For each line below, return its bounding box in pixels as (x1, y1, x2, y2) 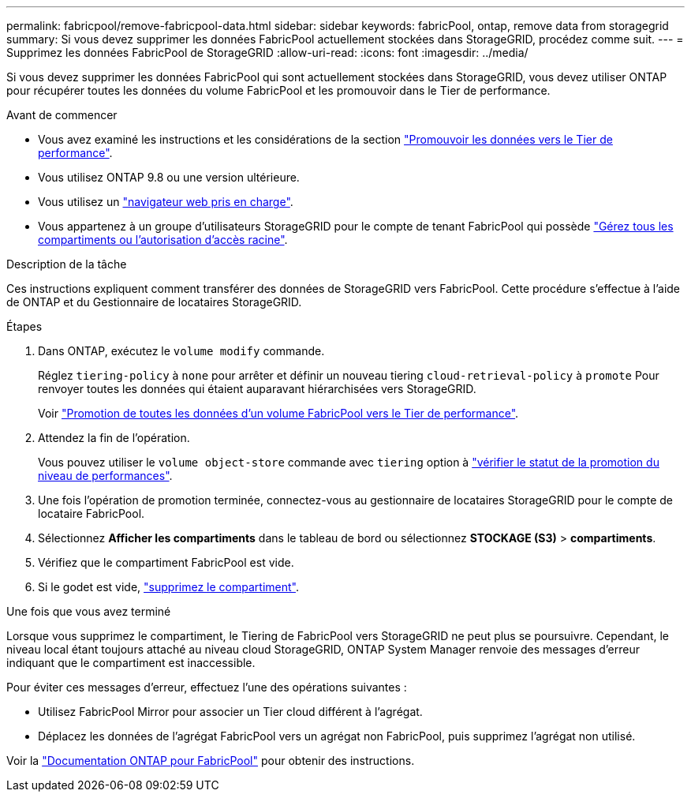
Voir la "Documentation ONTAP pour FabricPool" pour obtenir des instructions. (6, 754, 415, 767)
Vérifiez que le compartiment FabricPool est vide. (38, 556, 294, 569)
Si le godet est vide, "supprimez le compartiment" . (38, 580, 299, 594)
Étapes (6, 320, 43, 333)
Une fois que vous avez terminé (6, 605, 171, 618)
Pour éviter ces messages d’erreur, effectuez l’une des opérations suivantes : (6, 680, 407, 694)
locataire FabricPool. (38, 507, 145, 520)
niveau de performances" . (38, 469, 173, 482)
